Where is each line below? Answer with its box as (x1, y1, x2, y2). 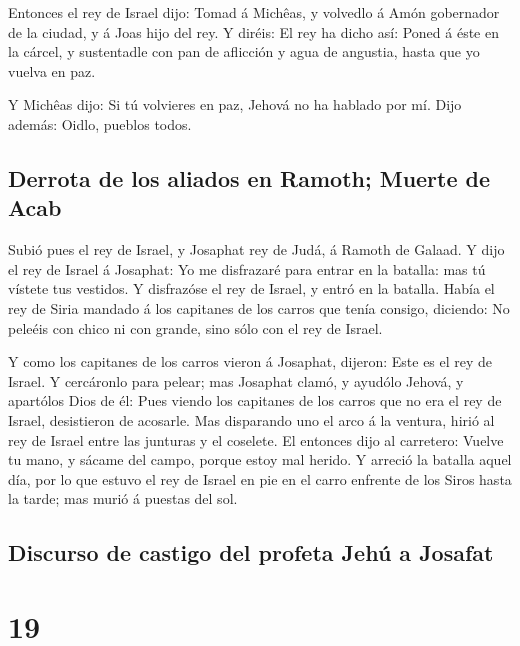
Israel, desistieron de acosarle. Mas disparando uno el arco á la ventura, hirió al (8, 409, 495, 430)
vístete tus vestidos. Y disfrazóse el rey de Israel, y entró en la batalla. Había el (8, 278, 495, 299)
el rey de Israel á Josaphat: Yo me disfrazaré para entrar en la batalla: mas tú (8, 258, 486, 279)
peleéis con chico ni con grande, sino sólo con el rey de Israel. (8, 317, 383, 338)
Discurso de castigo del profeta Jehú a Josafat (8, 537, 494, 568)
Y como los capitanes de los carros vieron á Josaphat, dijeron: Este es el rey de (8, 351, 493, 372)
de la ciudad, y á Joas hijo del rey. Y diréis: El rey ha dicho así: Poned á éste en (8, 21, 499, 42)
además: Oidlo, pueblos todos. (8, 113, 192, 134)
